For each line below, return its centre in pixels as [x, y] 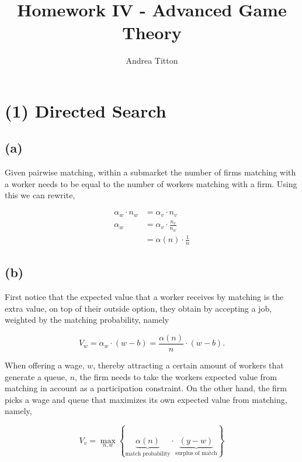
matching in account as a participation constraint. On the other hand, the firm [146, 388]
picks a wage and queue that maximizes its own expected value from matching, [146, 399]
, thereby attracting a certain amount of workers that [188, 365]
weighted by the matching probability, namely [87, 320]
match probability [148, 454]
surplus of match [196, 453]
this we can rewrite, [40, 195]
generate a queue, [36, 376]
